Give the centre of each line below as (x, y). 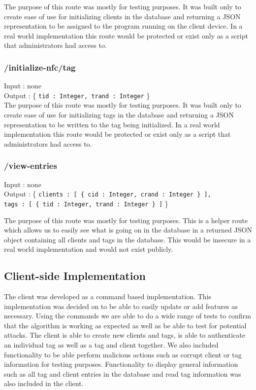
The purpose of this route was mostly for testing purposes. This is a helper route (126, 220)
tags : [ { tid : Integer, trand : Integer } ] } (86, 203)
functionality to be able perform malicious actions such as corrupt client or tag (123, 354)
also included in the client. (44, 383)
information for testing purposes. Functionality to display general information (121, 364)
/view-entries (31, 166)
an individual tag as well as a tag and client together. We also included (111, 345)
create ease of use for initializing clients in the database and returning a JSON (122, 16)
